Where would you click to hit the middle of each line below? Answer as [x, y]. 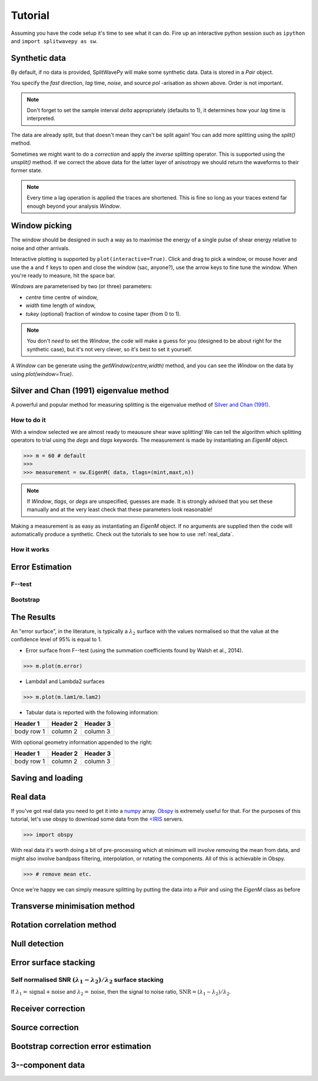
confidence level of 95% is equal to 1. [57, 639]
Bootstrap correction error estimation [81, 1046]
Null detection [37, 944]
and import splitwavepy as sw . [54, 41]
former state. [26, 171]
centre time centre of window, [62, 297]
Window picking [41, 226]
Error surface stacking [53, 963]
